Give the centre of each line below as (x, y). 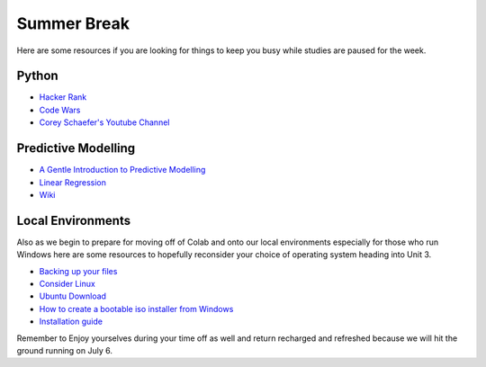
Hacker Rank (63, 97)
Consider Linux (67, 284)
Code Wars (60, 110)
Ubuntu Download (73, 296)
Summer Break (73, 23)
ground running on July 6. (64, 350)
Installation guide (71, 322)
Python (37, 76)
